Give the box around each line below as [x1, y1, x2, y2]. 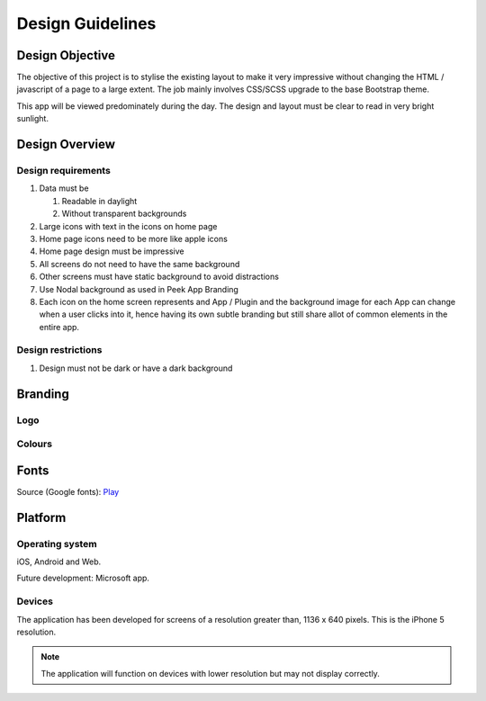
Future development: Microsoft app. [16, 572, 150, 584]
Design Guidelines [16, 13, 157, 33]
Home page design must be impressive [39, 246, 184, 256]
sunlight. [16, 113, 49, 124]
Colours [16, 437, 53, 450]
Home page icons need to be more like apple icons [39, 233, 229, 244]
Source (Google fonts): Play [16, 486, 120, 497]
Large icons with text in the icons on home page [39, 220, 218, 231]
